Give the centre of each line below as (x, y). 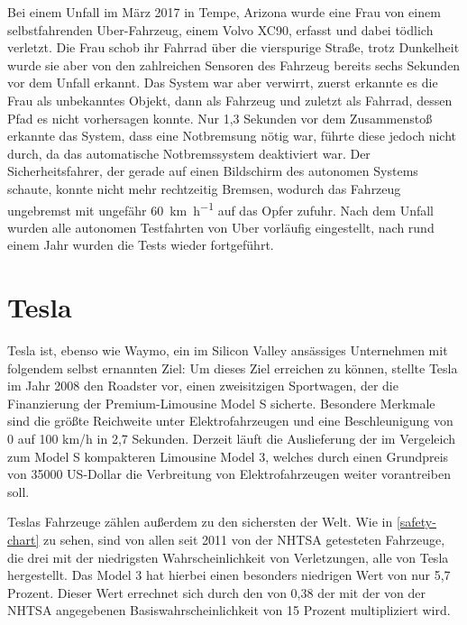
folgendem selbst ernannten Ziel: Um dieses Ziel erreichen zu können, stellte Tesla (233, 368)
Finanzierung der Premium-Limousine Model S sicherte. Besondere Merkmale (221, 403)
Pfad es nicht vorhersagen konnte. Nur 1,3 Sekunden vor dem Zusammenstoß (220, 118)
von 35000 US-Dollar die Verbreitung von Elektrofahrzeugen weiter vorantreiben (229, 474)
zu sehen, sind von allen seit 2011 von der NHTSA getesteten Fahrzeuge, (244, 540)
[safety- (416, 522)
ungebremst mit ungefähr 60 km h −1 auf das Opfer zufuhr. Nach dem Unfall (220, 208)
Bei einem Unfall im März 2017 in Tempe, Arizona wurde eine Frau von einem (224, 12)
